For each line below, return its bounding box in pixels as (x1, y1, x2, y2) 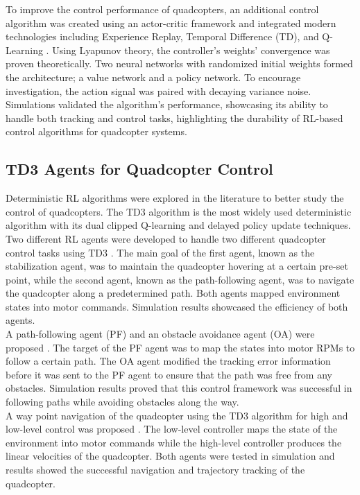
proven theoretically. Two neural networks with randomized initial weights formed (6, 56, 353, 71)
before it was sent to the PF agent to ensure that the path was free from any (6, 367, 332, 381)
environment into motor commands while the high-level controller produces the (6, 435, 342, 449)
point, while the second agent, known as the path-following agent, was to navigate (6, 272, 354, 286)
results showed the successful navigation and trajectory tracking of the (6, 462, 305, 477)
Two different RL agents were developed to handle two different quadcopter (6, 231, 326, 245)
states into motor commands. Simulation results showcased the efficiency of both (6, 299, 348, 313)
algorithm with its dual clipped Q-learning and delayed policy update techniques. (6, 218, 351, 232)
